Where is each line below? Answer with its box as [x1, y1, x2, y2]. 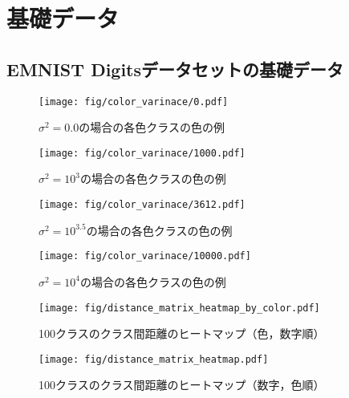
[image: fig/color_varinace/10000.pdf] [39, 250, 251, 262]
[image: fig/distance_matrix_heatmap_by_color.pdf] [39, 302, 320, 314]
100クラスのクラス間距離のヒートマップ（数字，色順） [39, 376, 325, 393]
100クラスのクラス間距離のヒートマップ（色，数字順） [39, 325, 325, 342]
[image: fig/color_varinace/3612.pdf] [39, 199, 246, 211]
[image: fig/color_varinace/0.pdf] [39, 95, 229, 108]
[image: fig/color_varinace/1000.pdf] [39, 147, 246, 159]
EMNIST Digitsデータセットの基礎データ [6, 56, 344, 81]
